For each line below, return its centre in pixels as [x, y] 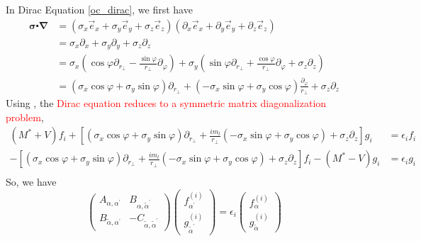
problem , [25, 117]
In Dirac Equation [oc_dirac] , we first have [99, 9]
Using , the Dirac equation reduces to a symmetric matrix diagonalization [166, 103]
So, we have [31, 182]
